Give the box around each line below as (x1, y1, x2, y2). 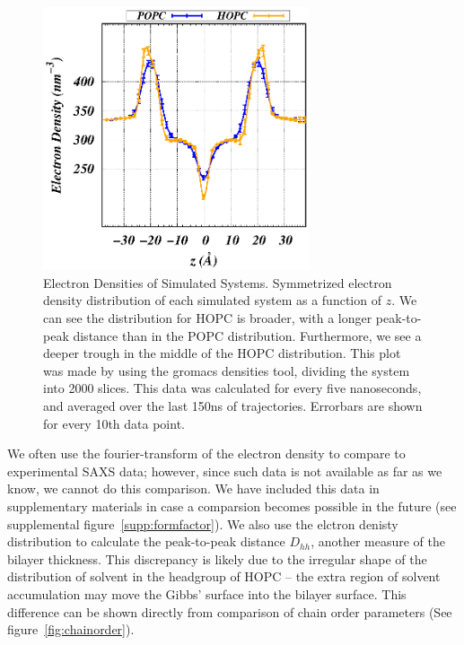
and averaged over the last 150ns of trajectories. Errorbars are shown (43, 397, 423, 415)
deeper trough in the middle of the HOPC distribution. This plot (43, 344, 401, 362)
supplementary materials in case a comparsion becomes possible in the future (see (7, 497, 457, 516)
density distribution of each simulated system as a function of (43, 291, 381, 309)
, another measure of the (311, 532, 445, 551)
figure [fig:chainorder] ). (7, 620, 135, 639)
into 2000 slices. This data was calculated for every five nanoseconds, (43, 379, 422, 397)
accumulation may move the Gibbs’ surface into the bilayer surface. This (7, 584, 407, 603)
